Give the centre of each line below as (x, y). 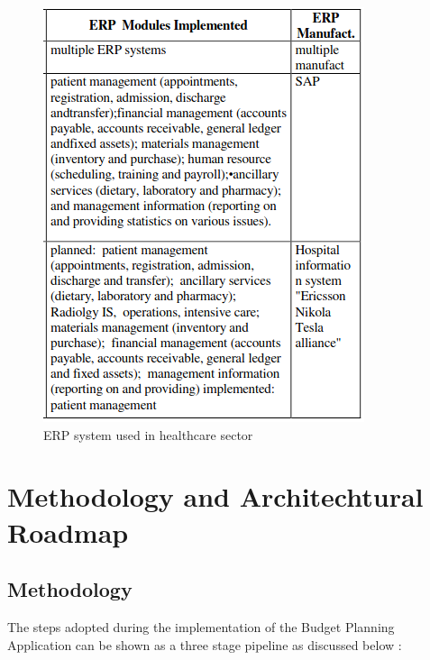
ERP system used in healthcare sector (148, 434)
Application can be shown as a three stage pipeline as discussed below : (205, 644)
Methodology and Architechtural (215, 496)
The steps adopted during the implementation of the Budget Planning (201, 626)
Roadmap (68, 532)
